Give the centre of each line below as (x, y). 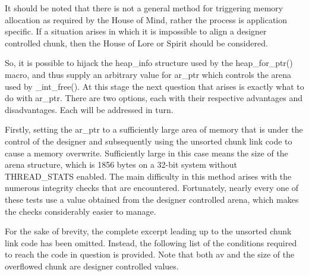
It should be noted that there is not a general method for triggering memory (144, 8)
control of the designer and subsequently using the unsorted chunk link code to (149, 141)
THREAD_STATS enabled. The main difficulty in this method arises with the (148, 176)
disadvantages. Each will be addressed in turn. (89, 109)
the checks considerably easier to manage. (81, 211)
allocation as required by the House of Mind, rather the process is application (146, 19)
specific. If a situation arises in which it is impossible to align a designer (136, 31)
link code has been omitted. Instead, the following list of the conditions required (151, 242)
